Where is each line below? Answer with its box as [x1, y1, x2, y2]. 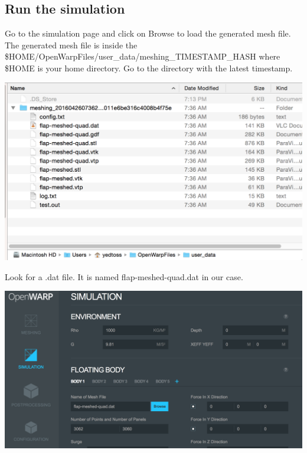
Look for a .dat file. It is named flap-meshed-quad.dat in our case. [5, 270, 243, 283]
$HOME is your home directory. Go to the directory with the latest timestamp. [5, 61, 293, 74]
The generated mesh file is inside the [5, 38, 138, 51]
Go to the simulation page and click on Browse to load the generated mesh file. [5, 27, 291, 40]
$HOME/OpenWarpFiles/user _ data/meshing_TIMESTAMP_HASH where [5, 50, 280, 63]
